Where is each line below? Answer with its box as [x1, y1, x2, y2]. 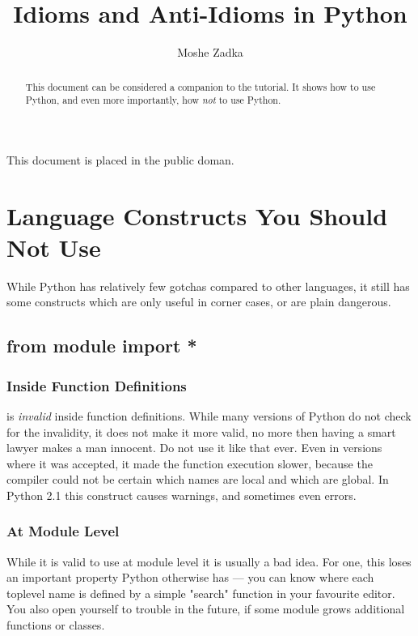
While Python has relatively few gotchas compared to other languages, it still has [6, 277, 410, 294]
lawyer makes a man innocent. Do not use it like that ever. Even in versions [6, 439, 382, 456]
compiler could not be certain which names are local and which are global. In [6, 471, 389, 488]
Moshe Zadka [177, 44, 243, 61]
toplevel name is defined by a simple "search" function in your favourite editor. [6, 584, 395, 601]
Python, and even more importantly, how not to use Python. [25, 93, 281, 107]
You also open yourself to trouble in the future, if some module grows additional [6, 600, 405, 617]
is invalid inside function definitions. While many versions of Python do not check [6, 407, 412, 424]
